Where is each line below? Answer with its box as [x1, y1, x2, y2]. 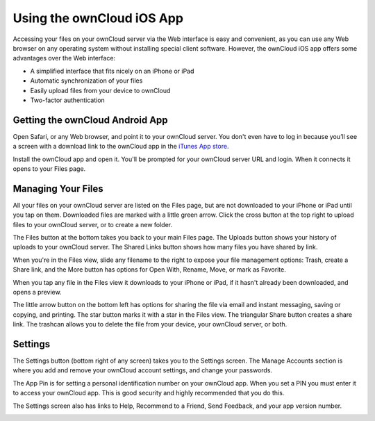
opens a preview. [12, 288, 62, 296]
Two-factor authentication [30, 96, 106, 104]
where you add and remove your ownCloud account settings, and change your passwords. [12, 366, 273, 374]
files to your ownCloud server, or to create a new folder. [12, 220, 173, 229]
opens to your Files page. [12, 164, 86, 173]
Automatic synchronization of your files [30, 76, 143, 85]
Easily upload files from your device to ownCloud [30, 86, 171, 94]
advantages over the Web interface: [12, 54, 116, 63]
